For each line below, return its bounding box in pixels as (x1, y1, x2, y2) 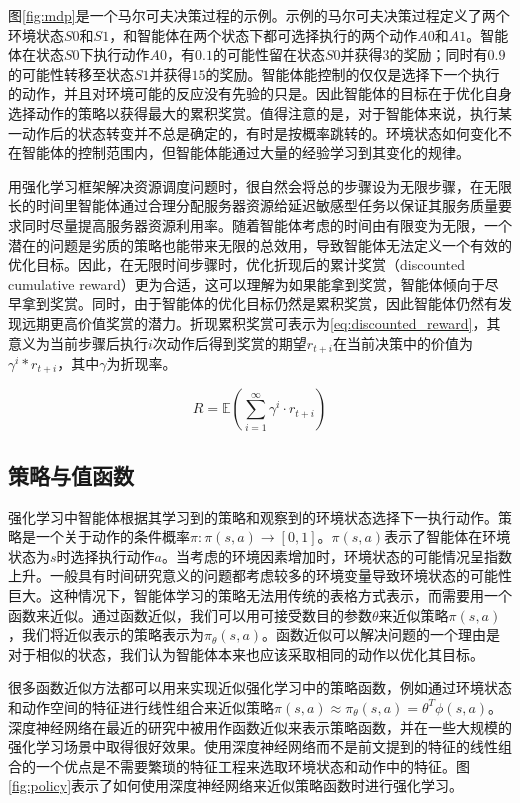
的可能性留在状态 (213, 44, 325, 65)
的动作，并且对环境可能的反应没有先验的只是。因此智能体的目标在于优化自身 (8, 83, 512, 104)
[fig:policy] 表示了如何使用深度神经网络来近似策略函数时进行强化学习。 (8, 775, 464, 796)
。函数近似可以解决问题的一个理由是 (262, 624, 501, 645)
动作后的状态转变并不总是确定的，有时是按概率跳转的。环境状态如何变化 (21, 122, 498, 143)
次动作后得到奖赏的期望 (152, 332, 307, 353)
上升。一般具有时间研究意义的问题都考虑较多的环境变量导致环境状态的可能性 (8, 565, 512, 586)
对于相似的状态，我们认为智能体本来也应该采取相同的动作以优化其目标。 (8, 643, 484, 664)
